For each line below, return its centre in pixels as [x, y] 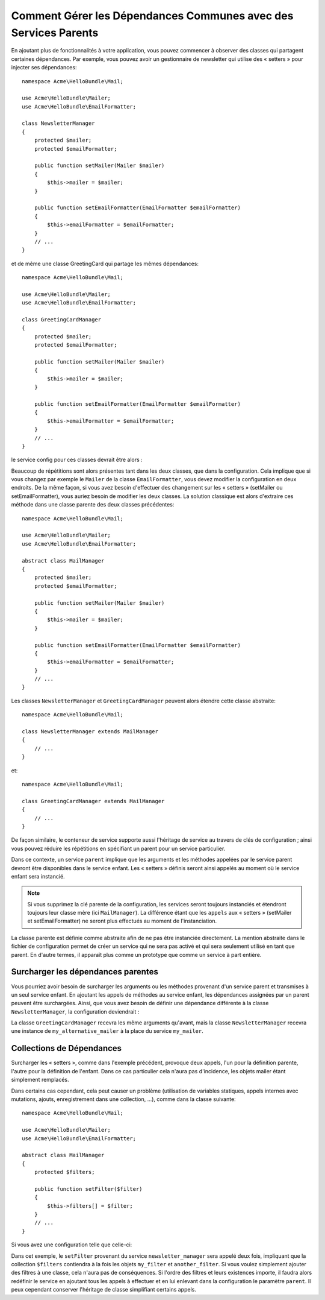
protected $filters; [64, 1172]
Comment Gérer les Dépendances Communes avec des [152, 16]
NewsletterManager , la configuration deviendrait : [75, 1011]
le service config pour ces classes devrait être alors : [77, 460]
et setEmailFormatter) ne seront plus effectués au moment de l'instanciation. [122, 921]
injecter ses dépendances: [44, 68]
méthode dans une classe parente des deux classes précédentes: [93, 505]
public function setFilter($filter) [88, 1189]
